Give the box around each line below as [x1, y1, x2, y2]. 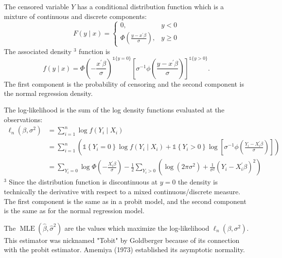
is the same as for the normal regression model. [4, 205, 145, 216]
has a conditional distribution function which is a [77, 1, 224, 11]
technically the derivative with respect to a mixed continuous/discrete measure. [4, 186, 241, 196]
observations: [4, 114, 43, 124]
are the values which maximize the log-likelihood [64, 222, 210, 233]
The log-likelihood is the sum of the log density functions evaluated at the [4, 105, 225, 115]
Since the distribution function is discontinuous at [9, 177, 158, 187]
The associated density [4, 46, 72, 56]
